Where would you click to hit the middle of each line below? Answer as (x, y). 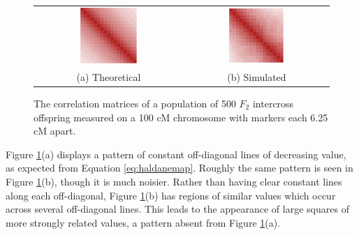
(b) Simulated (257, 76)
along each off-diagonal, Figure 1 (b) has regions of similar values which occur (171, 195)
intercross (273, 103)
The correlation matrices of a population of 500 (135, 103)
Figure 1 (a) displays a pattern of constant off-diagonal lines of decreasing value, (176, 154)
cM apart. (55, 131)
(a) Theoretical (109, 76)
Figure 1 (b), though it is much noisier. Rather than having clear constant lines (174, 181)
